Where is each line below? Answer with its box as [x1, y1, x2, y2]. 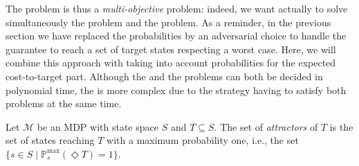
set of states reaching [6, 133, 95, 147]
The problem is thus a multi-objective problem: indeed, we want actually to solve [6, 1, 348, 15]
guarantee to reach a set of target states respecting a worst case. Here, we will [6, 41, 336, 56]
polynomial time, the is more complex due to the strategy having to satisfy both [6, 82, 347, 97]
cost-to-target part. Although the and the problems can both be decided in [6, 68, 323, 83]
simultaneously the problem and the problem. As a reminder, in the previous [6, 15, 331, 29]
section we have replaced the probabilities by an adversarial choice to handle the [6, 28, 347, 43]
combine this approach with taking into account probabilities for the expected [6, 55, 336, 70]
